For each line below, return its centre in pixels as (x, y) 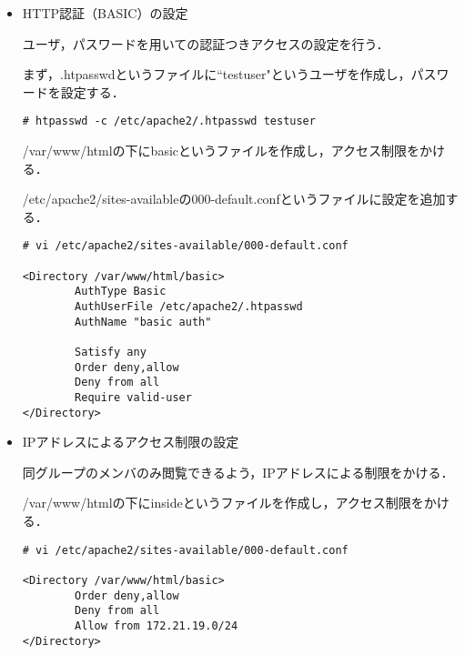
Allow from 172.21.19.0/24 (157, 625)
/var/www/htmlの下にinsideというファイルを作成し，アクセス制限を (223, 503)
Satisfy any (111, 352)
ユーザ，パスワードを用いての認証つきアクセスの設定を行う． (206, 43)
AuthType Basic (121, 292)
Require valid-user (133, 397)
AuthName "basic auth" (143, 322)
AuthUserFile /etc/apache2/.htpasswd (189, 307)
